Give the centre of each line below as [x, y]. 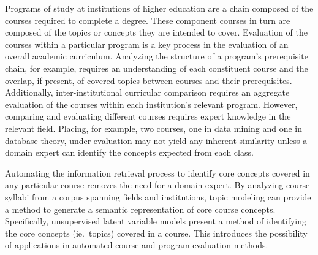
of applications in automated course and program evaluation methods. [137, 245]
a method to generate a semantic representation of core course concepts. [140, 209]
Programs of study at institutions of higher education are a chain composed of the [159, 8]
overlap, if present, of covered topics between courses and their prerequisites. [149, 80]
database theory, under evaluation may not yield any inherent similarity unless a [156, 140]
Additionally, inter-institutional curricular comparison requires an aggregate [147, 92]
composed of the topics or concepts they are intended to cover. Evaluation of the [157, 32]
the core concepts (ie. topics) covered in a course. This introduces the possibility [156, 233]
